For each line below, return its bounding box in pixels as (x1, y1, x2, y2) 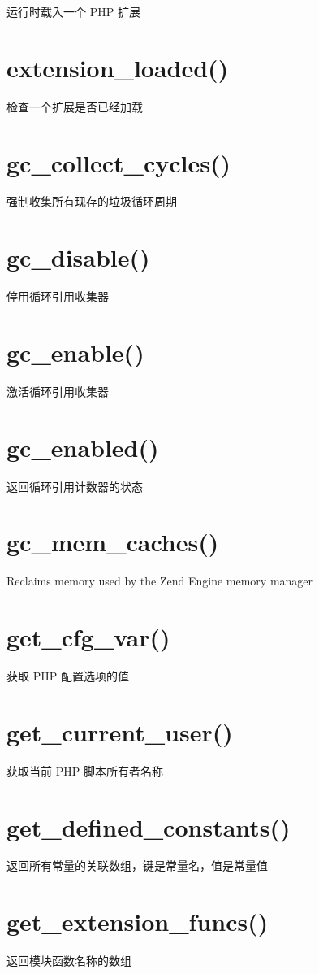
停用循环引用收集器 (6, 288, 109, 305)
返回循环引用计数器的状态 (6, 477, 143, 494)
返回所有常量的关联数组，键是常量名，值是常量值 (6, 857, 268, 874)
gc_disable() (6, 241, 150, 274)
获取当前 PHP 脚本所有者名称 (6, 762, 163, 779)
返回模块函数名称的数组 (6, 952, 131, 969)
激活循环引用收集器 (6, 382, 109, 399)
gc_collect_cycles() (6, 146, 231, 179)
